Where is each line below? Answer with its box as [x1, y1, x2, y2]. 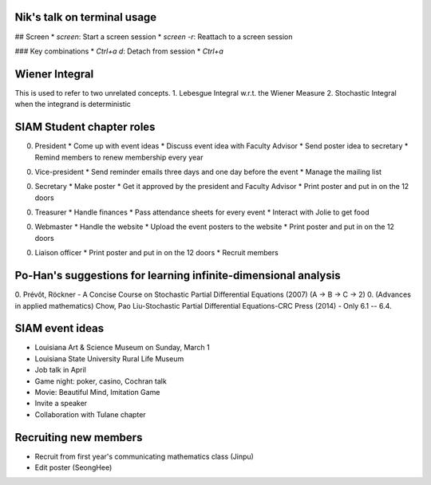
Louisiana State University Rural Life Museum [34, 353, 184, 363]
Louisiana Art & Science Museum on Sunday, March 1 [34, 343, 211, 353]
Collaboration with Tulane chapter [34, 409, 147, 419]
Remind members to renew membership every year [34, 152, 204, 162]
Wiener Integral [14, 67, 94, 81]
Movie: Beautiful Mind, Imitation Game [34, 388, 160, 396]
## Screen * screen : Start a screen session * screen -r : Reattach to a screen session [14, 32, 293, 41]
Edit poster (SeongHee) [34, 463, 113, 472]
